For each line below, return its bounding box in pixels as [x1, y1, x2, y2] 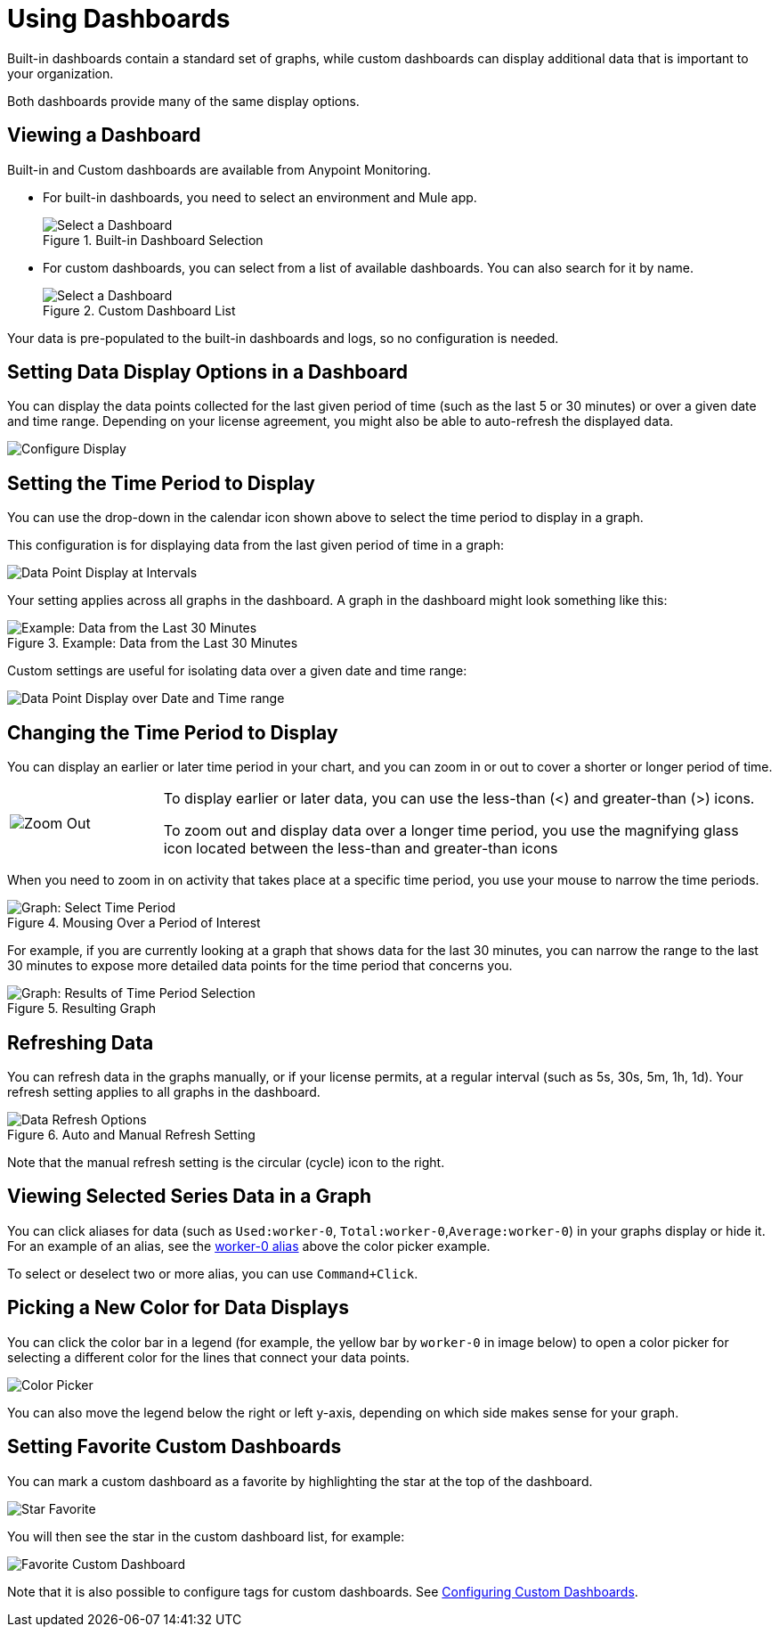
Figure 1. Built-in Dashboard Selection [43, 232, 264, 248]
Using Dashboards [7, 4, 231, 34]
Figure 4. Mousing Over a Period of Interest [7, 915, 261, 931]
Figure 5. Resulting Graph [7, 1001, 156, 1017]
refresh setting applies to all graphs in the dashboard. [7, 1083, 321, 1099]
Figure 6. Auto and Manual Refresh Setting [7, 1126, 256, 1142]
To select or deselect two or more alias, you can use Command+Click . [7, 1265, 418, 1281]
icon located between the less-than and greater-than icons [163, 839, 558, 858]
